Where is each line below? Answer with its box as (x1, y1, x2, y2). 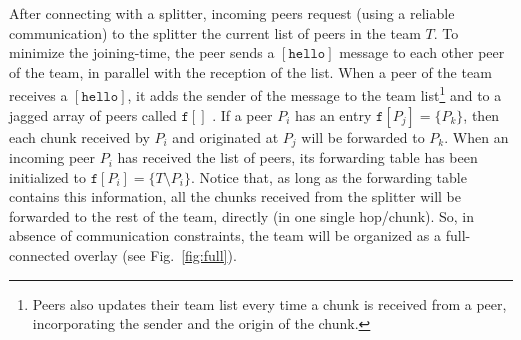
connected (9, 245, 70, 266)
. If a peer (212, 104, 273, 125)
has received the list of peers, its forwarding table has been (117, 147, 478, 168)
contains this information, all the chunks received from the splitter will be (9, 186, 461, 207)
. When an (444, 126, 509, 147)
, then (463, 104, 500, 125)
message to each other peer (339, 42, 505, 63)
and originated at (172, 126, 279, 147)
